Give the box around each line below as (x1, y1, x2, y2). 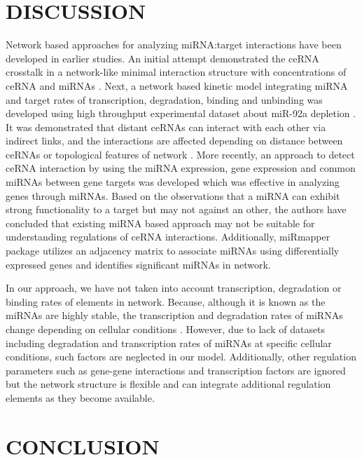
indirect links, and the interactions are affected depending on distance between (6, 133, 343, 148)
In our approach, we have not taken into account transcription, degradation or (6, 280, 342, 295)
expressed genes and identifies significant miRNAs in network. (6, 257, 271, 271)
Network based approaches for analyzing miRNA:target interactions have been (6, 37, 342, 52)
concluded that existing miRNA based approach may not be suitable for (6, 215, 315, 230)
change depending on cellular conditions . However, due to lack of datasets (6, 322, 326, 336)
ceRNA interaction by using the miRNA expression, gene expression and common (6, 161, 356, 175)
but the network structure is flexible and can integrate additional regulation (6, 377, 331, 391)
